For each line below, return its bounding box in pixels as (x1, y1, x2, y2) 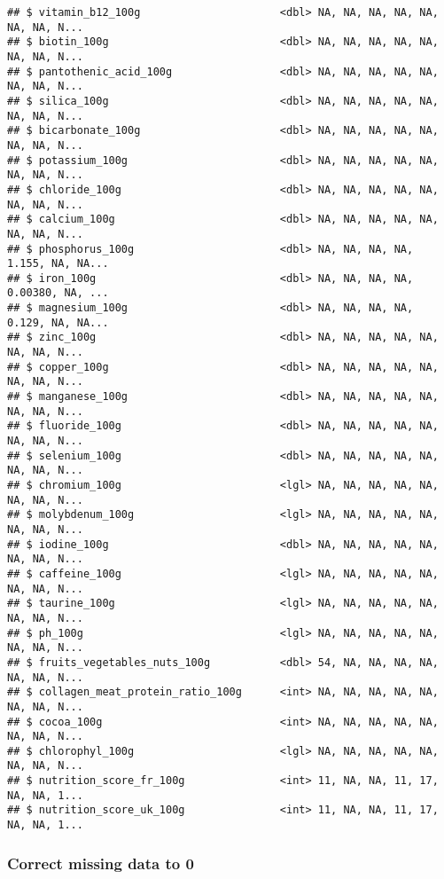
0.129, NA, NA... (7, 316, 109, 329)
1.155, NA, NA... (7, 257, 109, 271)
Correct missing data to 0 (7, 852, 194, 874)
